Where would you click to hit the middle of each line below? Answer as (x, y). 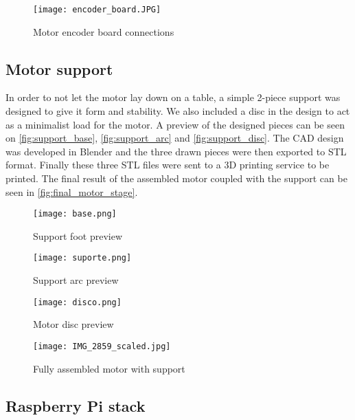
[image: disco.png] (77, 302)
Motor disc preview (73, 324)
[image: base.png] (75, 214)
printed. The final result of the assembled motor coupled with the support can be (176, 178)
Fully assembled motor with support (109, 368)
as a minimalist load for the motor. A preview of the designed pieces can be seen (175, 124)
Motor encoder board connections (104, 31)
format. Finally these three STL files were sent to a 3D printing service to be (168, 165)
